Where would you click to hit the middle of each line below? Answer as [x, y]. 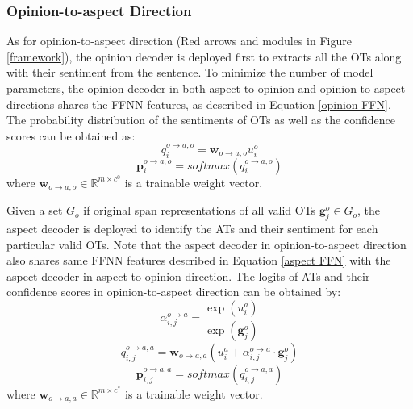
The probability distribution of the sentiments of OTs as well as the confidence [201, 120]
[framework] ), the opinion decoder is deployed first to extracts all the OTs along [204, 56]
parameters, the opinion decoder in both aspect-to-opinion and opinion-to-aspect [206, 88]
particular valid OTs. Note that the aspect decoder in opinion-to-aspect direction [206, 244]
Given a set [35, 210]
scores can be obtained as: [71, 135]
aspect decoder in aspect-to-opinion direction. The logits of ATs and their [188, 275]
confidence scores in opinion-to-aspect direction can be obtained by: [174, 292]
